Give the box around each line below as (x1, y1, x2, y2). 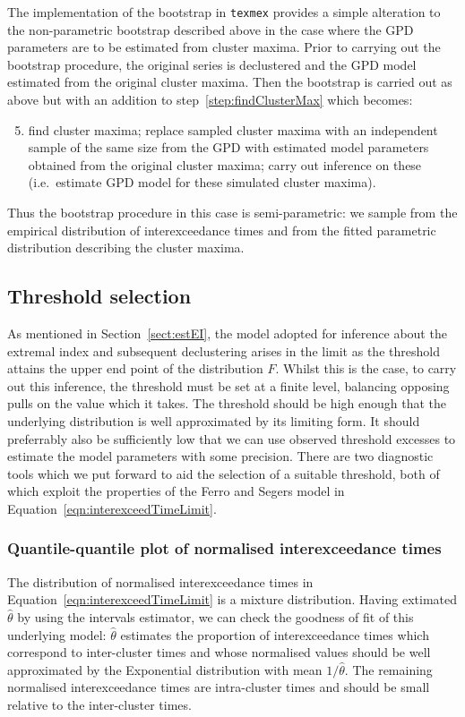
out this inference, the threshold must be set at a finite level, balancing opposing (7, 376, 450, 395)
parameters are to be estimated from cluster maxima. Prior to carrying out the (7, 38, 441, 56)
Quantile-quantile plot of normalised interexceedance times (7, 537, 442, 559)
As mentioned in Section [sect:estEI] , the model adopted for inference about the (7, 323, 447, 342)
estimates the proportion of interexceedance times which (120, 625, 429, 644)
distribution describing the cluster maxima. (7, 238, 245, 257)
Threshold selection (7, 282, 192, 310)
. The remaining (344, 660, 433, 679)
